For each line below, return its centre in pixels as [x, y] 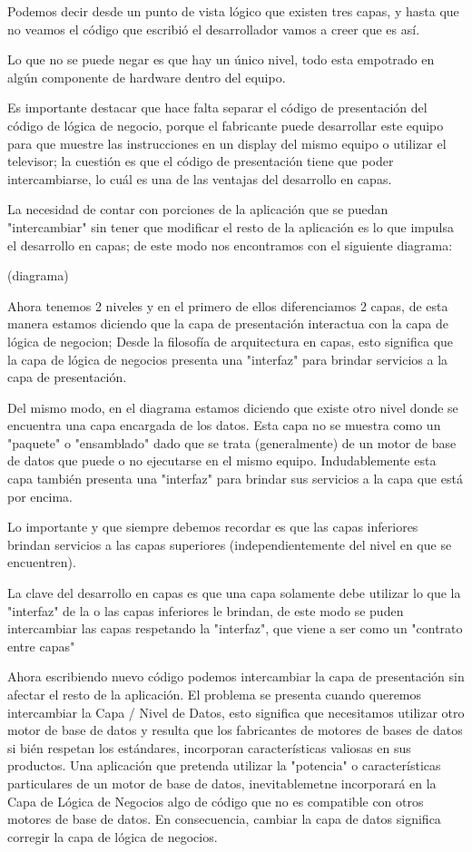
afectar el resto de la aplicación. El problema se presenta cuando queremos [215, 694]
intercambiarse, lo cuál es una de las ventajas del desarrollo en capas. [200, 178]
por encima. [40, 496]
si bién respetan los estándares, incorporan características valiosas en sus [209, 747]
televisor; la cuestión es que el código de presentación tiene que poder [201, 161]
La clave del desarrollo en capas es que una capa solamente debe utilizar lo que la [234, 593]
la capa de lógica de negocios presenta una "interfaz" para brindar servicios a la [228, 359]
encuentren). [42, 562]
